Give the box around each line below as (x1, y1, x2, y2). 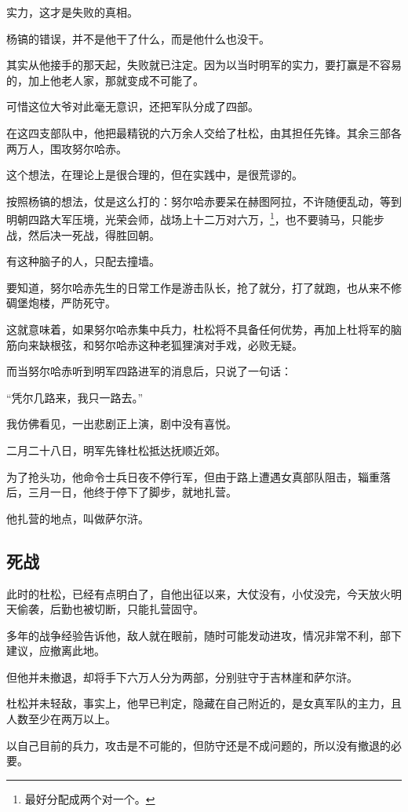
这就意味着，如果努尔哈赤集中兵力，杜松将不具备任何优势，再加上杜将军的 (6, 320, 391, 337)
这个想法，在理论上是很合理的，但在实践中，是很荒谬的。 (6, 166, 303, 183)
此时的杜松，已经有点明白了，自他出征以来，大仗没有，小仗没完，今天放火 (6, 585, 391, 602)
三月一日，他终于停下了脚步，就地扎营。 (27, 484, 237, 500)
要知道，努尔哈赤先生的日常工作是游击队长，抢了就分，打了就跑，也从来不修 (6, 279, 402, 295)
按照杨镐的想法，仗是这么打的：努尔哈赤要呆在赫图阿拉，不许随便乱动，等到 (6, 192, 402, 209)
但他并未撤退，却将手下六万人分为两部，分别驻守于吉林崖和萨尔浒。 (6, 668, 358, 685)
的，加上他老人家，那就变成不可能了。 (6, 71, 204, 88)
